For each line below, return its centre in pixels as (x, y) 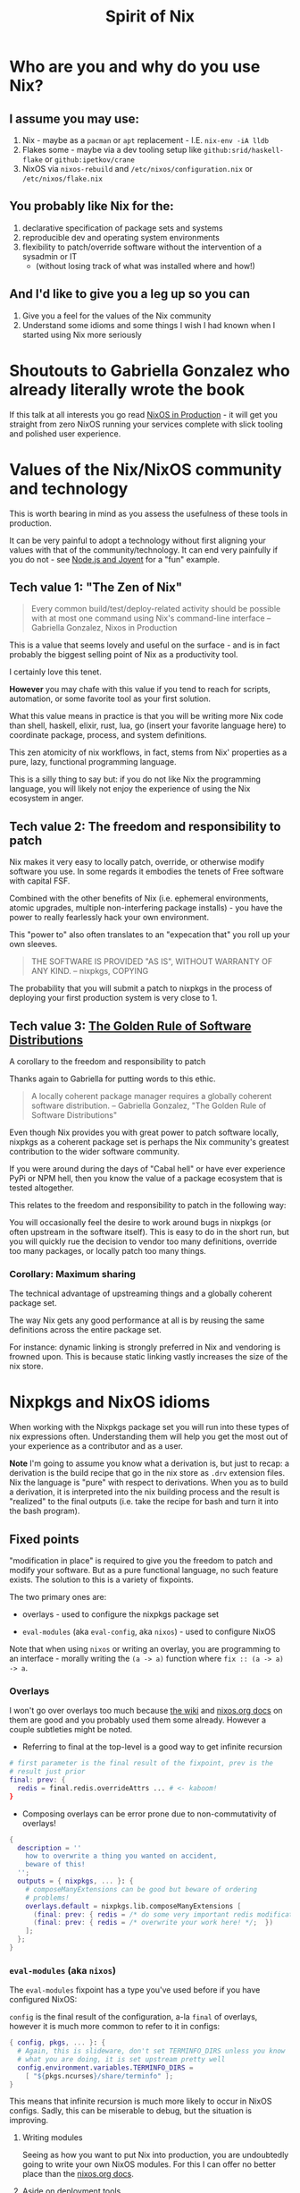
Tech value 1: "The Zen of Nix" (96, 587)
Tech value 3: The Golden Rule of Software (130, 1026)
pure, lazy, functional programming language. (93, 762)
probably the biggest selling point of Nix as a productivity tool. (124, 655)
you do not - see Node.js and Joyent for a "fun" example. (115, 559)
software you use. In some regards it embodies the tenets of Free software (146, 872)
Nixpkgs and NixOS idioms (110, 1402)
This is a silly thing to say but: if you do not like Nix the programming (135, 779)
